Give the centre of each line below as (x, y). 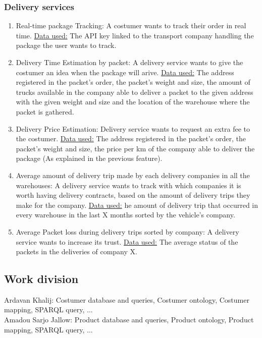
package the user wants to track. (66, 45)
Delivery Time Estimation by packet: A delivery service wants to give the (129, 62)
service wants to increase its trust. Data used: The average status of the (127, 241)
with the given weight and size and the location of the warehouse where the (133, 102)
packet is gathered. (45, 111)
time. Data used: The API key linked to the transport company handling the (135, 35)
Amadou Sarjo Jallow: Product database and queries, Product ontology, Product (129, 320)
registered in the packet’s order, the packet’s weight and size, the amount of (133, 82)
